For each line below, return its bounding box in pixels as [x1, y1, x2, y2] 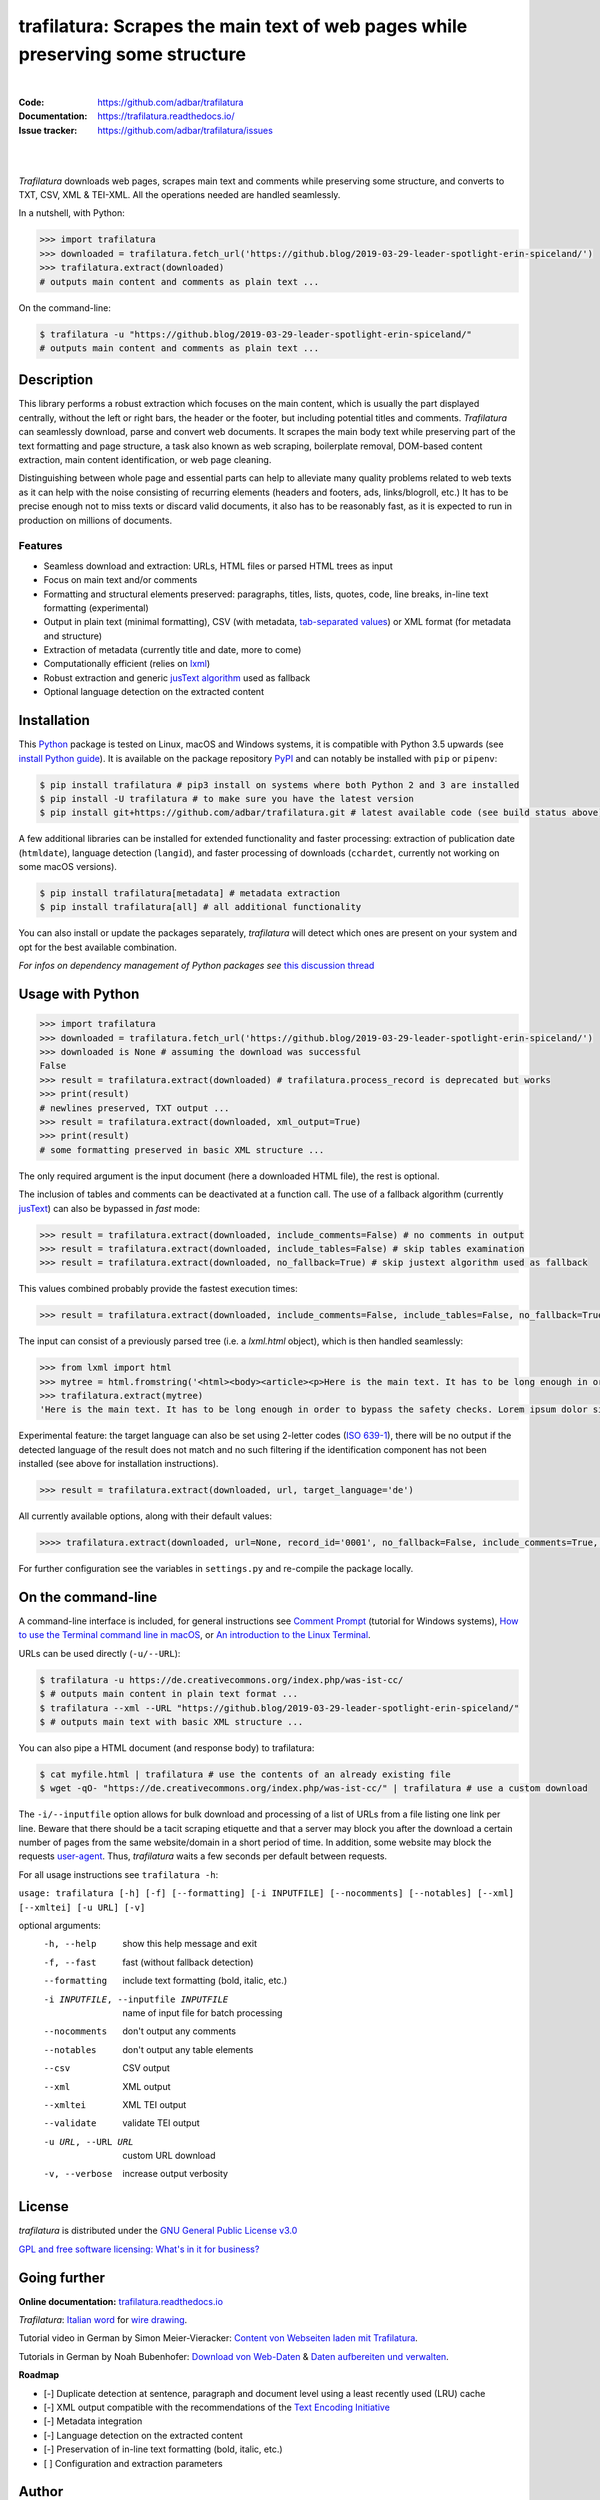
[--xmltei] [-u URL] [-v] [18, 1901, 146, 1913]
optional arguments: [18, 1920, 102, 1932]
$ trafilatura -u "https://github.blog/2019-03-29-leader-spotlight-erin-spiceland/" [39, 328, 472, 340]
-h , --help [43, 1938, 97, 1950]
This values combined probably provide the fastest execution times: [18, 1283, 299, 1295]
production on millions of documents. [18, 514, 173, 526]
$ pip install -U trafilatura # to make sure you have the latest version [39, 793, 415, 804]
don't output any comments [122, 2025, 237, 2037]
